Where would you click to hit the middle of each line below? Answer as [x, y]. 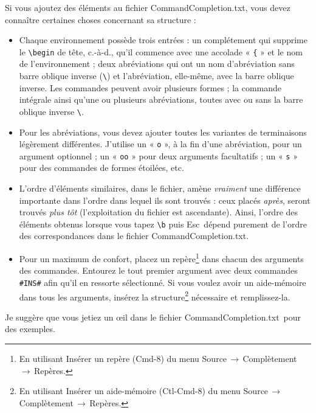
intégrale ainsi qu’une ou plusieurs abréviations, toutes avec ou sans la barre [161, 99]
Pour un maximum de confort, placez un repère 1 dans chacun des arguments [161, 258]
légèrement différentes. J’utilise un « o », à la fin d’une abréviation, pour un [160, 144]
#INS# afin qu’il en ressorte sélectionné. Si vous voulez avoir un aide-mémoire [163, 282]
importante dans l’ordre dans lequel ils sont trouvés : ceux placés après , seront [165, 200]
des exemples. [30, 329]
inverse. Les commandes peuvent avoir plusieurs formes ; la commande [150, 87]
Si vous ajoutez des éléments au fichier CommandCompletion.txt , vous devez [148, 7]
